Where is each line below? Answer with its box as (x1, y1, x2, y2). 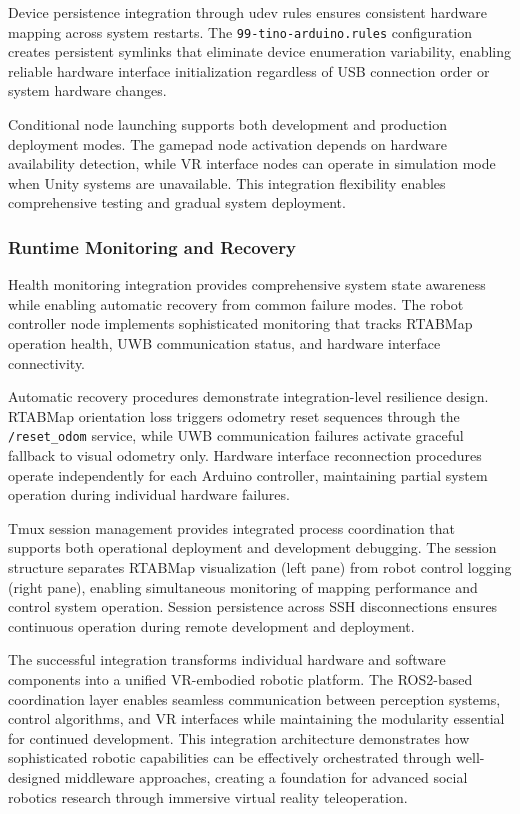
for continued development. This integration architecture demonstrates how (8, 727, 470, 748)
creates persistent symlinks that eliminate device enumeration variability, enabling (8, 41, 511, 62)
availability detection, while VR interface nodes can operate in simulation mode (8, 153, 496, 174)
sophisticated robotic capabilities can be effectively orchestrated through (8, 747, 452, 768)
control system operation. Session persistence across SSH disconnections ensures (8, 596, 498, 617)
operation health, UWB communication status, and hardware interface (8, 333, 441, 353)
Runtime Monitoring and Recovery (8, 234, 296, 259)
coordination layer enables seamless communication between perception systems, (8, 688, 501, 709)
